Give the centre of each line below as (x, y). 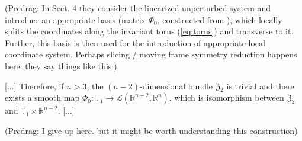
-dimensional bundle (176, 86)
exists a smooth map (42, 97)
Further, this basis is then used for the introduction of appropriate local (135, 42)
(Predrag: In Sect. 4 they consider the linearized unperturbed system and (138, 8)
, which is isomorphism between (226, 97)
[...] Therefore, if (34, 86)
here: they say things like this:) (61, 65)
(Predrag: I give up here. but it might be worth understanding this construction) (151, 130)
